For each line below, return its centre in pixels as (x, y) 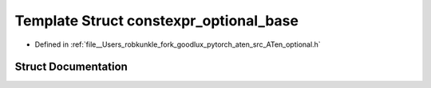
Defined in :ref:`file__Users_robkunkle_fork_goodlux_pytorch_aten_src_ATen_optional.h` (178, 44)
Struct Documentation (71, 67)
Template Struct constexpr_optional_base (157, 21)
